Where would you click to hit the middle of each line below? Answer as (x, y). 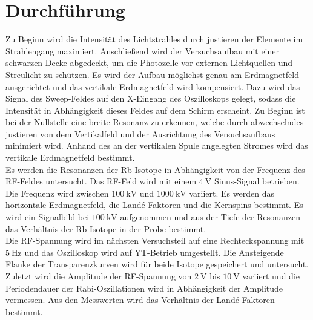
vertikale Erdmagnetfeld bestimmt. (70, 158)
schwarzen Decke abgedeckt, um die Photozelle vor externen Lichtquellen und (149, 63)
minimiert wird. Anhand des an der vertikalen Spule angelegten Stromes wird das (157, 145)
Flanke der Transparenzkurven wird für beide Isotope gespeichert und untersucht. (157, 264)
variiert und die (271, 276)
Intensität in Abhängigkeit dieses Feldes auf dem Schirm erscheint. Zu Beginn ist (155, 110)
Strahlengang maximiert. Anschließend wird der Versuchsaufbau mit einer (143, 51)
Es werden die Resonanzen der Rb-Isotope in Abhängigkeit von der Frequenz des (155, 169)
